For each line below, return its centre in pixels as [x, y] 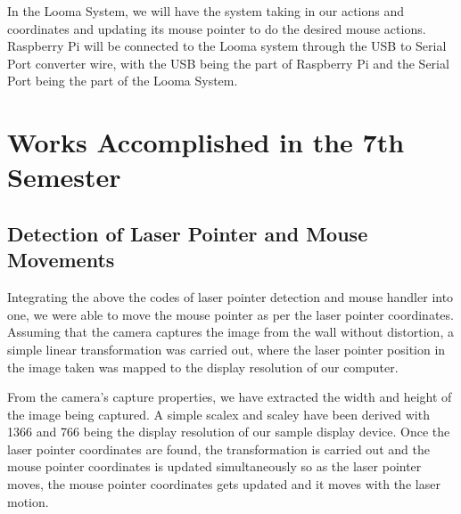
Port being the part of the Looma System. [123, 81]
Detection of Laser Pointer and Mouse [188, 233]
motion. [28, 501]
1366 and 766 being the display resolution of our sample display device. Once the [229, 432]
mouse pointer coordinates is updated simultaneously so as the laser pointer [214, 466]
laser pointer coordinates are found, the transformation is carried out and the [218, 449]
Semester [64, 177]
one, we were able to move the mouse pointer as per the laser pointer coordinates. [230, 314]
